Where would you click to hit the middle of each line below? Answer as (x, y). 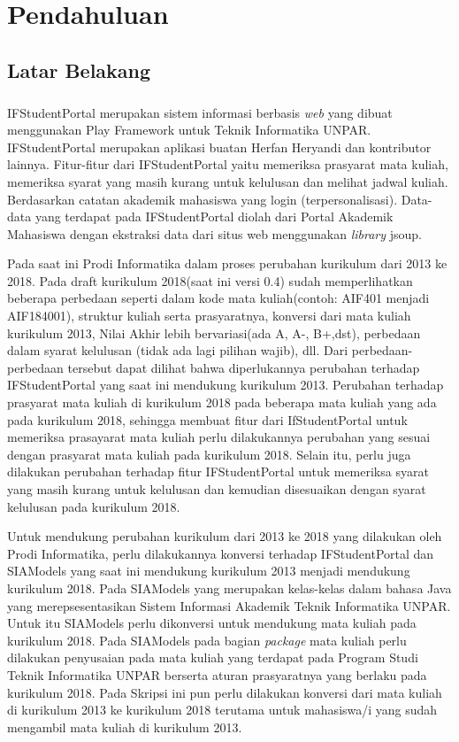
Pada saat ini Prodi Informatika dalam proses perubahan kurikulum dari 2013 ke (227, 263)
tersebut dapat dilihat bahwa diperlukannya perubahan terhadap (244, 367)
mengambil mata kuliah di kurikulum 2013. (125, 727)
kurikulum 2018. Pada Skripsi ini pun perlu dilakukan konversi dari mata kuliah (225, 692)
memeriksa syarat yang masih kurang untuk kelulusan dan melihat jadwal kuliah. (228, 181)
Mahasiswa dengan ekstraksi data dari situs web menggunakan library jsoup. (214, 233)
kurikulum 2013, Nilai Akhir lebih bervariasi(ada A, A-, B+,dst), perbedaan (214, 332)
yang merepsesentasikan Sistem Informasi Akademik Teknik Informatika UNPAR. (229, 605)
